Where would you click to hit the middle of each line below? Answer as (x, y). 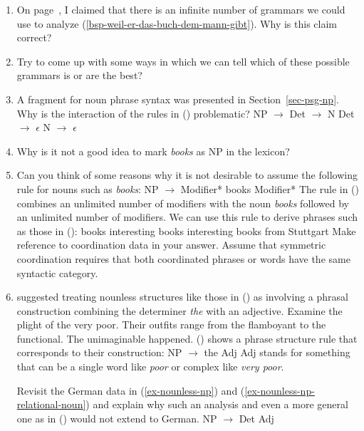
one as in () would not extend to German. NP (117, 418)
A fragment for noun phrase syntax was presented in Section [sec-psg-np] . (178, 99)
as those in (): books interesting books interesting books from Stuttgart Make (186, 230)
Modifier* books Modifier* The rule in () (270, 188)
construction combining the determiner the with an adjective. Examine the (180, 310)
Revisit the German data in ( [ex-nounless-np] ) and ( (131, 390)
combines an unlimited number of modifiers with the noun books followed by (183, 203)
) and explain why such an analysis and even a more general (217, 404)
